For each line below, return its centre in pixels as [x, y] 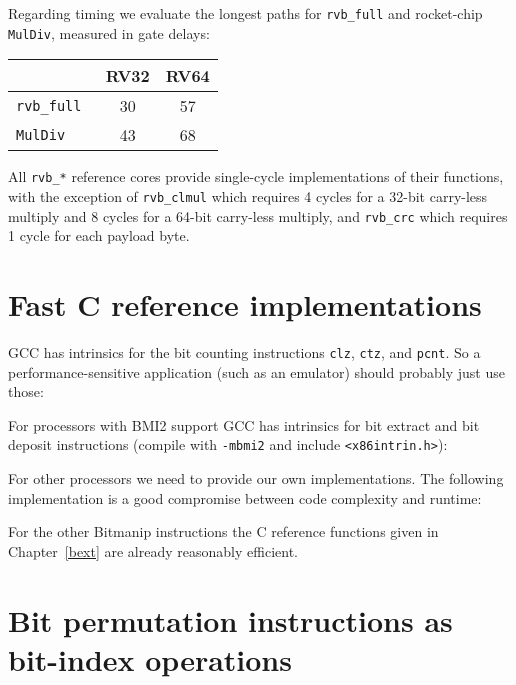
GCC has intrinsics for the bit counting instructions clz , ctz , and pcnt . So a [244, 352]
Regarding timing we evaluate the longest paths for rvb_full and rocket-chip [245, 13]
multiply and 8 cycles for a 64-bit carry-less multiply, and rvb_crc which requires [258, 215]
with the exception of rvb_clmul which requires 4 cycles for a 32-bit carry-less [248, 195]
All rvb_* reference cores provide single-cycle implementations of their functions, [256, 176]
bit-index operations [150, 658]
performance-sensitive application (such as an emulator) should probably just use [256, 371]
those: [26, 391]
